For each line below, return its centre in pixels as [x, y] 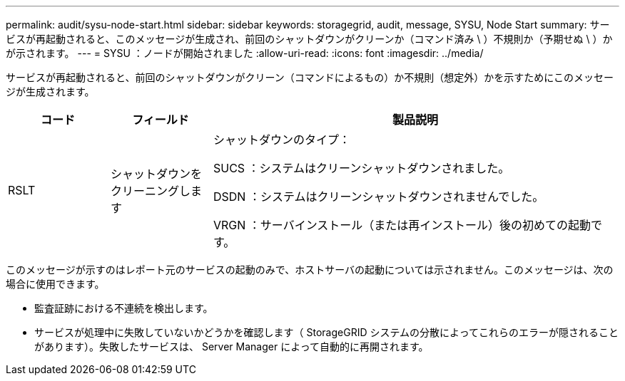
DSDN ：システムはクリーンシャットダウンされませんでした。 [378, 197]
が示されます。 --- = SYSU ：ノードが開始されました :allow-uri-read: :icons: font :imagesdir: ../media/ [245, 53]
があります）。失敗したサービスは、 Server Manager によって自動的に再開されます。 [232, 346]
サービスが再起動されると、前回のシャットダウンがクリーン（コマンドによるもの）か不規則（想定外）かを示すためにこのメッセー [310, 77]
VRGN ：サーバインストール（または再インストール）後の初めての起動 [402, 225]
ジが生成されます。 [50, 92]
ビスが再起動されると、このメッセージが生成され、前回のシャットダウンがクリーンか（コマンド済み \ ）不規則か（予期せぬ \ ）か [309, 39]
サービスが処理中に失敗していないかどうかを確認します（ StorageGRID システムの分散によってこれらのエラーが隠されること [326, 332]
